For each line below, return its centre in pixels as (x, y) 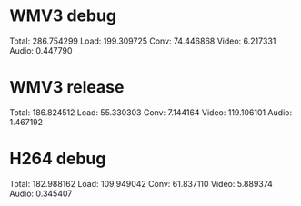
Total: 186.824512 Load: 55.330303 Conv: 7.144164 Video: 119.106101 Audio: (151, 112)
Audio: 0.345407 (41, 193)
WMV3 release (67, 88)
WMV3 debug (63, 16)
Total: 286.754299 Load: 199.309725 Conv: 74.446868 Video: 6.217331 (143, 41)
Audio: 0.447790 (41, 50)
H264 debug (58, 159)
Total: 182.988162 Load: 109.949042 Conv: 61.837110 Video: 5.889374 (141, 183)
